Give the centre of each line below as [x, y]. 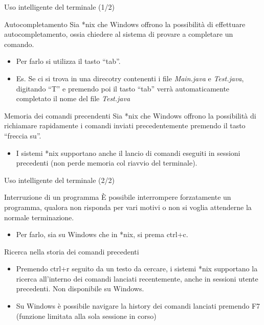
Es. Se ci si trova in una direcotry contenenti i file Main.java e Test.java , [130, 78]
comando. [19, 44]
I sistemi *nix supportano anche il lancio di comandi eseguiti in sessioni [128, 153]
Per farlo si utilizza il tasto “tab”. [68, 61]
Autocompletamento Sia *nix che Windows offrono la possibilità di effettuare [125, 24]
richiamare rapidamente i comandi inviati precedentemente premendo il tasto [125, 125]
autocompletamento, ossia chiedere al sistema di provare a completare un [119, 34]
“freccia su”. [23, 135]
